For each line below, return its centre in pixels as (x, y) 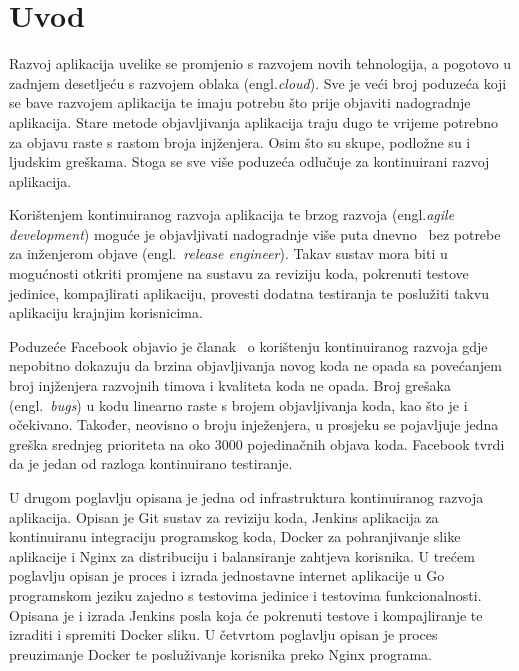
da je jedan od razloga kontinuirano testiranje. (151, 463)
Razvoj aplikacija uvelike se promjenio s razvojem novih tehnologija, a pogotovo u (260, 63)
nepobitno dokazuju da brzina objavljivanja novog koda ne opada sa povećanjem (255, 365)
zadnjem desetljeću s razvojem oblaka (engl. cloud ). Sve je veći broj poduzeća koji (258, 82)
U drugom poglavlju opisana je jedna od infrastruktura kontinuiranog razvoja (246, 497)
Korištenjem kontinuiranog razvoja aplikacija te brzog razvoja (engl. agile (232, 214)
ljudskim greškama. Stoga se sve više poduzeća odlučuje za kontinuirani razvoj (249, 161)
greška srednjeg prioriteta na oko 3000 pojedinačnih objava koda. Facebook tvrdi (257, 443)
